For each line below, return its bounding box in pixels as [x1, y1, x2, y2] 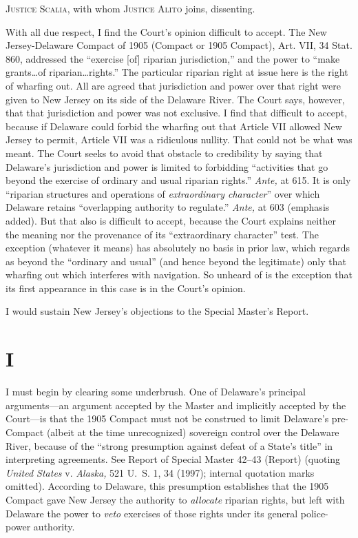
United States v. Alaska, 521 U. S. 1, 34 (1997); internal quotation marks [6, 465, 315, 479]
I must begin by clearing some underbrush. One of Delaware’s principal [6, 384, 306, 399]
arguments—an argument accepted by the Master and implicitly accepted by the [6, 397, 346, 412]
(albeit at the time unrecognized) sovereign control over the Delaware [46, 424, 339, 439]
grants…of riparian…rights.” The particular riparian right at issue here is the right [6, 65, 348, 79]
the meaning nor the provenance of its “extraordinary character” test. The [6, 227, 319, 241]
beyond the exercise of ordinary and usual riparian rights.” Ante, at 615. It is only [6, 173, 351, 187]
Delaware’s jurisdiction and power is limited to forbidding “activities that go [6, 159, 328, 174]
